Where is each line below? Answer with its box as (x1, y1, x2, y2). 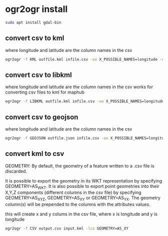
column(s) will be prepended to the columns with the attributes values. (5, 201, 151, 207)
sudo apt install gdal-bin (5, 20, 61, 25)
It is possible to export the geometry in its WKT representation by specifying (5, 177, 162, 183)
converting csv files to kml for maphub (5, 89, 85, 95)
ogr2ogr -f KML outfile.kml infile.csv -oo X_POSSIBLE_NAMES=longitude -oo (5, 56, 166, 62)
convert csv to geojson (5, 112, 78, 121)
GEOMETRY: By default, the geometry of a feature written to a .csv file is (5, 162, 154, 168)
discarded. (5, 168, 27, 174)
